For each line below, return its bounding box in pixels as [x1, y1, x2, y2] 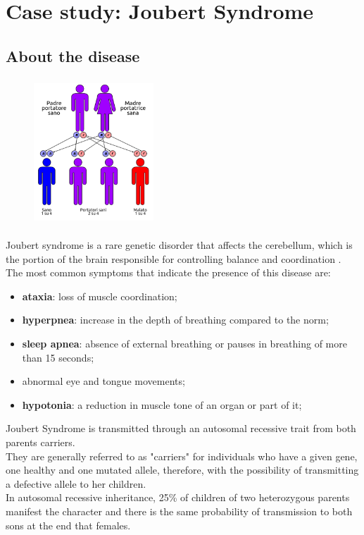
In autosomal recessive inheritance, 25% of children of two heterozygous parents [6, 490, 350, 505]
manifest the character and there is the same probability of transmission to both [6, 503, 353, 518]
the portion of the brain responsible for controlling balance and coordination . [6, 251, 341, 266]
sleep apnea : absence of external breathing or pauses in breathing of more [22, 336, 347, 350]
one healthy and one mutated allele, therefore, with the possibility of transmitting [6, 462, 359, 477]
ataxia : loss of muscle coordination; [22, 288, 177, 303]
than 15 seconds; [22, 350, 94, 364]
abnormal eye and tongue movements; [22, 374, 185, 388]
